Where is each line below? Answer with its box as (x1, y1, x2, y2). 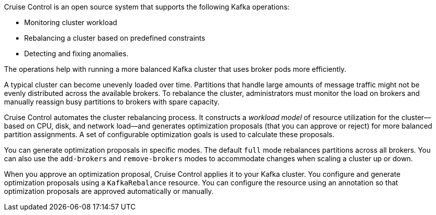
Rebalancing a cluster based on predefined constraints (24, 34, 205, 42)
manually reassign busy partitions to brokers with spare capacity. (4, 97, 220, 106)
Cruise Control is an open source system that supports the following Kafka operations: (4, 3, 290, 11)
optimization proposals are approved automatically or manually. (4, 187, 214, 195)
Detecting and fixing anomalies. (24, 49, 129, 58)
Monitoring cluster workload (24, 18, 118, 27)
